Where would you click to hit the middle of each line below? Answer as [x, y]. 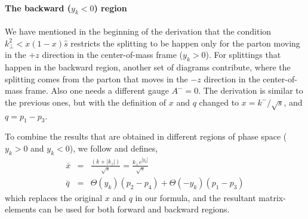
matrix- [272, 197]
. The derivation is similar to [251, 90]
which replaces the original [54, 197]
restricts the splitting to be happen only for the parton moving [185, 43]
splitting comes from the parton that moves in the [96, 78]
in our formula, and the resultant [195, 197]
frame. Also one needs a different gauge [97, 90]
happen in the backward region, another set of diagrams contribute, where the [148, 67]
